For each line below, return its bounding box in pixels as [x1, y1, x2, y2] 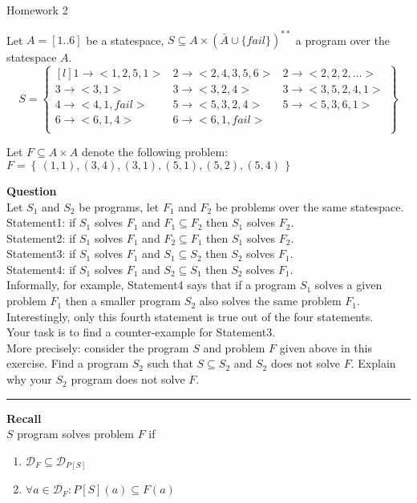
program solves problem [17, 425, 134, 442]
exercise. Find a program [6, 355, 129, 372]
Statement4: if [6, 260, 76, 277]
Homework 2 [6, 2, 68, 18]
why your [6, 371, 52, 388]
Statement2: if [6, 229, 76, 246]
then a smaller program [65, 292, 181, 309]
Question [6, 182, 57, 199]
